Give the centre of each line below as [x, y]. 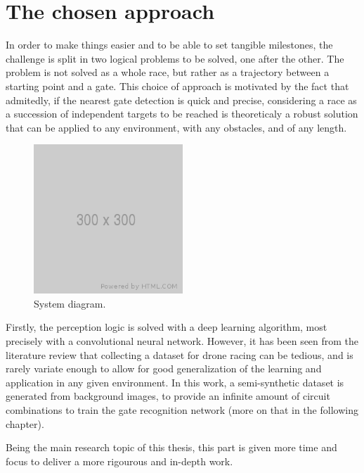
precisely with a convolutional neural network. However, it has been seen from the [182, 341]
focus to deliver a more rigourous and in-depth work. [119, 461]
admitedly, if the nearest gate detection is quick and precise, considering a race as [181, 100]
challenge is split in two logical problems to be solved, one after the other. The [175, 58]
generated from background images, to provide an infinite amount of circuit [168, 396]
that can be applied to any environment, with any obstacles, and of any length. [176, 127]
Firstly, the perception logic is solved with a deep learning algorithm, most [167, 327]
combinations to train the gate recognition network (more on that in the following [182, 410]
